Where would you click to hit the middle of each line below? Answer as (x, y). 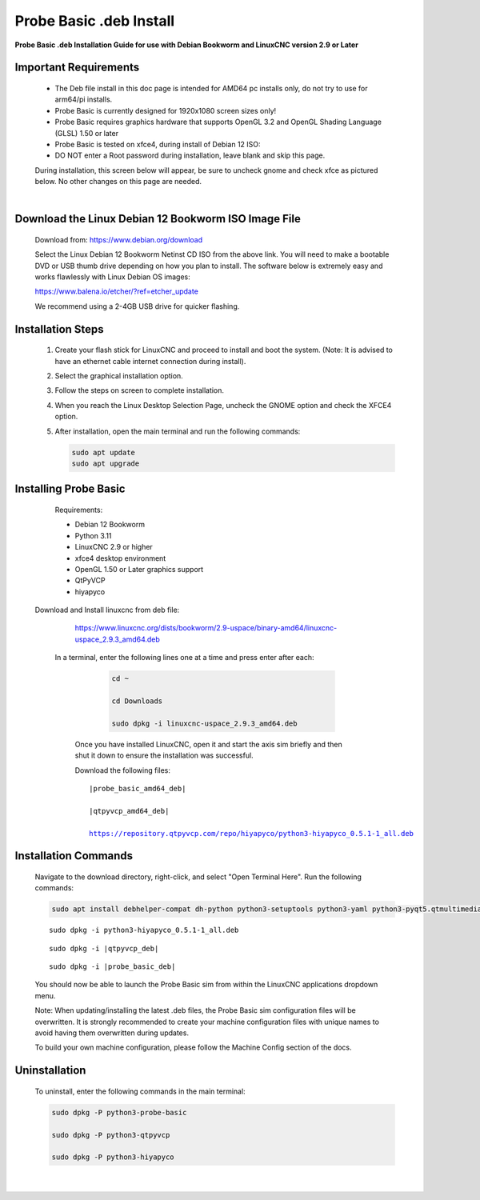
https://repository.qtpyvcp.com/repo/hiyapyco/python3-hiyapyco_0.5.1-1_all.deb (252, 833)
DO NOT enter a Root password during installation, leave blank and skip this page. (190, 155)
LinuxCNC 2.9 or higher (114, 547)
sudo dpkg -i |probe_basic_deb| (112, 967)
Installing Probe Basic (70, 489)
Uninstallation (50, 1071)
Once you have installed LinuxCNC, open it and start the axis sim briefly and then (209, 744)
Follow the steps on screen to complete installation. (139, 390)
